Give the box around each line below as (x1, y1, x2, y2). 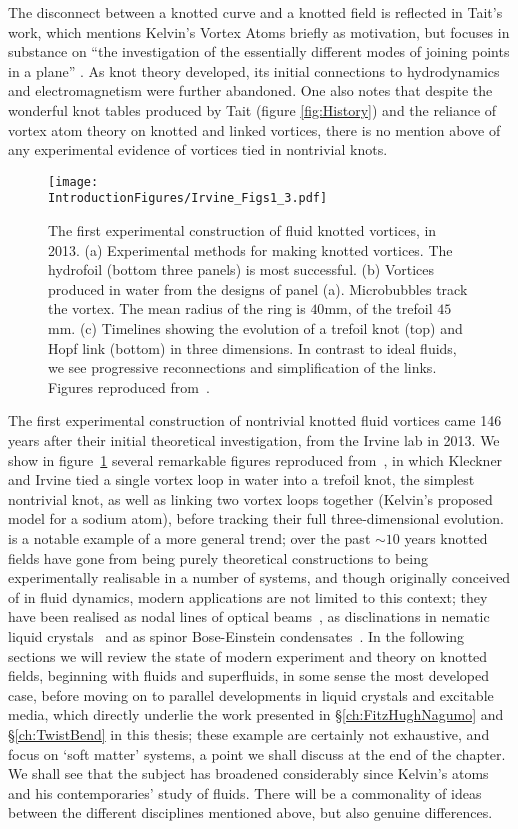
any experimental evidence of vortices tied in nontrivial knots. (8, 139, 388, 160)
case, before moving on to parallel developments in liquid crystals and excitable (8, 684, 494, 705)
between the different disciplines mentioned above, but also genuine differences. (8, 802, 493, 823)
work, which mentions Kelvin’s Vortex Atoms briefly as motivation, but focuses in (8, 21, 510, 42)
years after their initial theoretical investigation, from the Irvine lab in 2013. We (8, 430, 500, 450)
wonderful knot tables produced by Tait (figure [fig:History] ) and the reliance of (8, 99, 497, 120)
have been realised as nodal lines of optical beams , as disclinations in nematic (8, 606, 490, 627)
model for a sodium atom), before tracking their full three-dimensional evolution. (8, 508, 504, 529)
